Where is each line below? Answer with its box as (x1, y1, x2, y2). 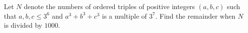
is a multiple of (102, 11, 147, 21)
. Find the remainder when (155, 11, 236, 21)
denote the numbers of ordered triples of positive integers (23, 1, 195, 11)
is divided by (4, 20, 42, 30)
